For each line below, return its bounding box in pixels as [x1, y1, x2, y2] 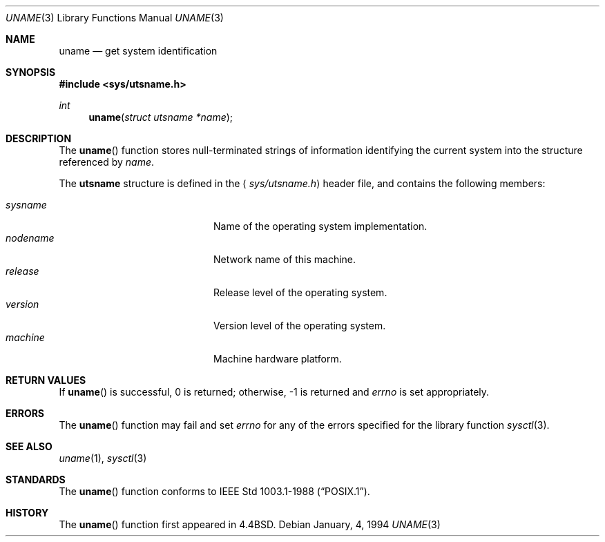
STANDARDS [6, 474, 66, 485]
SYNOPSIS [6, 66, 56, 78]
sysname [6, 199, 47, 211]
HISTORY [6, 507, 49, 519]
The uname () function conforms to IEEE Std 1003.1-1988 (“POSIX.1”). [59, 485, 370, 497]
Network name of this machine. [213, 253, 356, 265]
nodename [6, 232, 55, 244]
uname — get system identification [59, 45, 218, 57]
